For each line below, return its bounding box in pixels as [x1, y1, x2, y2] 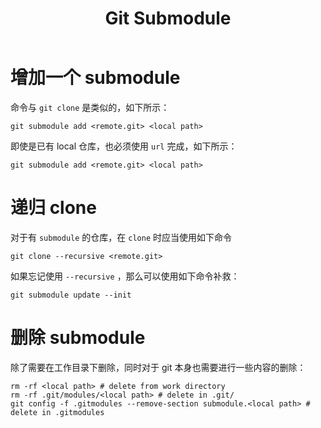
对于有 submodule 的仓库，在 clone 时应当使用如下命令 [10, 231, 232, 243]
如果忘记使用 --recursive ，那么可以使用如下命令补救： [10, 270, 240, 282]
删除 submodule [10, 327, 146, 349]
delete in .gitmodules [10, 407, 105, 417]
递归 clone [10, 197, 97, 219]
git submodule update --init [10, 290, 132, 300]
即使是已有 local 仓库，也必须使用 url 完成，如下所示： [10, 140, 238, 152]
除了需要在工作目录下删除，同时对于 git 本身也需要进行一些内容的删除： [10, 361, 307, 373]
